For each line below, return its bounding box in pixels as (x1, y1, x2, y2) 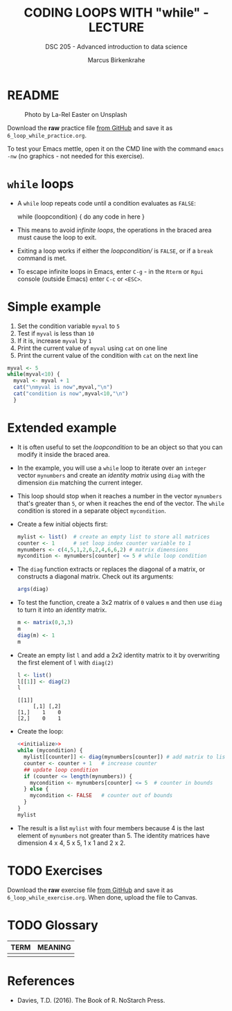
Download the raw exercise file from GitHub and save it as (7, 886, 174, 894)
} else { (24, 785, 49, 793)
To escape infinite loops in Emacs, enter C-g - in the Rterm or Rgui (17, 267, 204, 275)
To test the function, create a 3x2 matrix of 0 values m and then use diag (17, 599, 223, 607)
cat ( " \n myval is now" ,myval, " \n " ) (13, 384, 113, 391)
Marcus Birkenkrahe (87, 55, 145, 64)
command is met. (17, 254, 67, 262)
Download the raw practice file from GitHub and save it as (7, 123, 173, 132)
